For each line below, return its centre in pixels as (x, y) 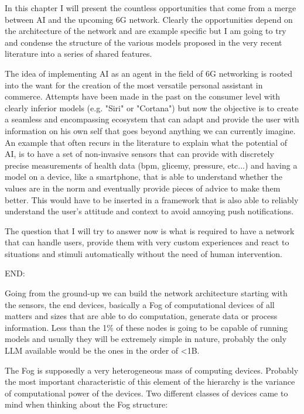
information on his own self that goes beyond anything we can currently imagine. (150, 130)
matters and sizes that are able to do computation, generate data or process (141, 316)
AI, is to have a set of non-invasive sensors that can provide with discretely (139, 154)
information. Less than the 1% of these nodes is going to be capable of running (146, 327)
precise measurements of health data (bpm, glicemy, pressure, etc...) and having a (151, 165)
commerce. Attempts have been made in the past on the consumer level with (143, 96)
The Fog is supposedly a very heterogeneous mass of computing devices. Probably (152, 370)
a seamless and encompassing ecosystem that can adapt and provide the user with (152, 119)
